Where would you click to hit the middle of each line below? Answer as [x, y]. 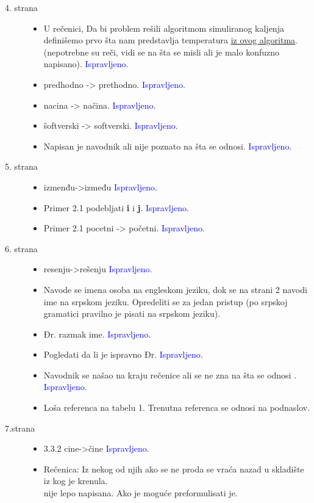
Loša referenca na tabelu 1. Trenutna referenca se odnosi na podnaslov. [177, 407]
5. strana [21, 166]
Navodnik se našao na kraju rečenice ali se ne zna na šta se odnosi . [170, 375]
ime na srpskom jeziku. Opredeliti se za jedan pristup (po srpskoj [166, 301]
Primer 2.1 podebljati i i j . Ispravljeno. [116, 207]
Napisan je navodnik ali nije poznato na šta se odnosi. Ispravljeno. [168, 146]
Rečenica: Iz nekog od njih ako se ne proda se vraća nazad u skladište [174, 469]
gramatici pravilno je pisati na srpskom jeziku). [132, 313]
